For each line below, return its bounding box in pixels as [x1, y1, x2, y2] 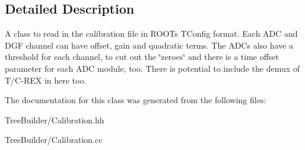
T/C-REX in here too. [5, 74, 87, 86]
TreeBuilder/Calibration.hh [5, 113, 104, 126]
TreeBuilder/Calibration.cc [5, 133, 103, 146]
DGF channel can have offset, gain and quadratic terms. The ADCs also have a [5, 39, 293, 51]
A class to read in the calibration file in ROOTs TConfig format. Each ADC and [5, 27, 298, 40]
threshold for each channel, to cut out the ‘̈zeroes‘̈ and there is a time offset [5, 50, 279, 63]
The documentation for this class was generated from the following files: [5, 94, 266, 106]
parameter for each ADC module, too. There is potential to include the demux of [5, 62, 300, 74]
